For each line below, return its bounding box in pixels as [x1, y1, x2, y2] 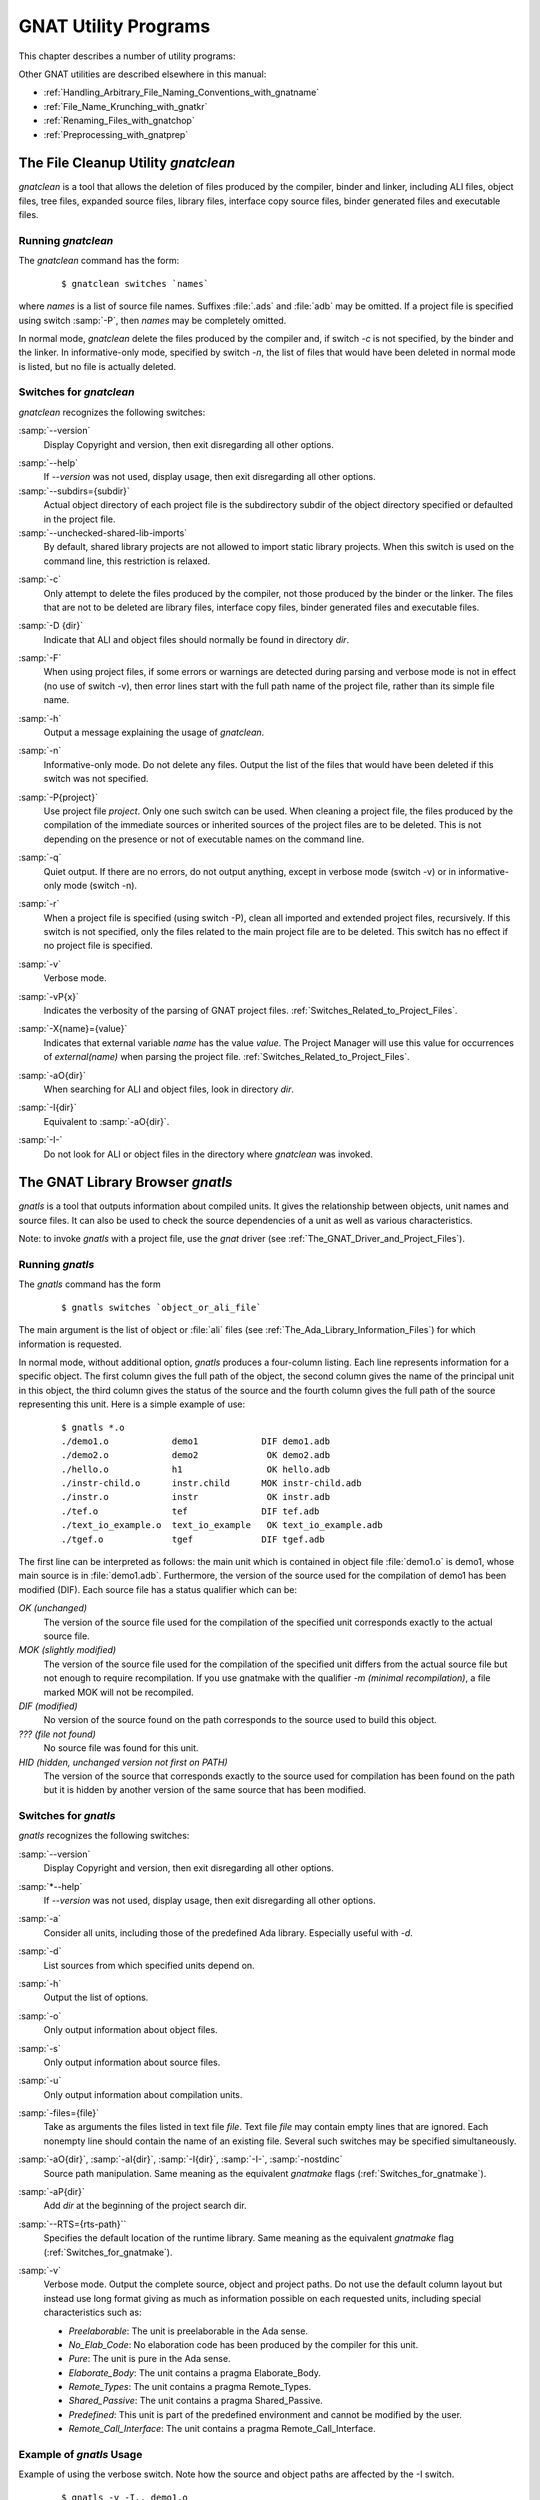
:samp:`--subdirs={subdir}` [18, 485, 130, 497]
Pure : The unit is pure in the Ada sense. [68, 2353, 231, 2365]
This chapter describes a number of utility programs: [18, 50, 236, 62]
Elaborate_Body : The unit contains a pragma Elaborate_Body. [68, 2366, 322, 2379]
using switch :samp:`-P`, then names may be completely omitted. [18, 314, 287, 326]
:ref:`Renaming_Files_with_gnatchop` [43, 115, 195, 127]
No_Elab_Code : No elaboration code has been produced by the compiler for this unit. [68, 2338, 419, 2350]
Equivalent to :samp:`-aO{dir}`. [43, 1115, 170, 1127]
